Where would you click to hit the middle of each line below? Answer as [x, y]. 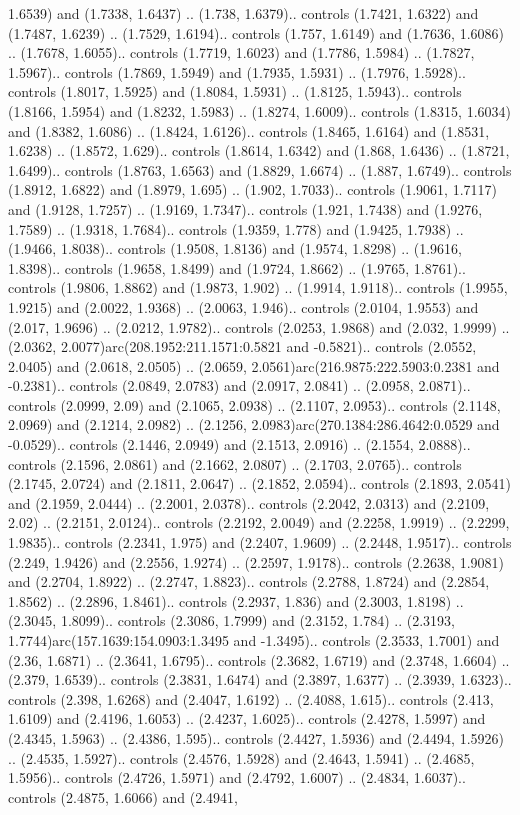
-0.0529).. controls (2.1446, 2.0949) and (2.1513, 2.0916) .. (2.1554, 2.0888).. [239, 444]
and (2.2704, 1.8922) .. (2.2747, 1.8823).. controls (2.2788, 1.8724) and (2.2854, [249, 581]
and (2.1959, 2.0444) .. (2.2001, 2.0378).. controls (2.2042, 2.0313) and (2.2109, [249, 502]
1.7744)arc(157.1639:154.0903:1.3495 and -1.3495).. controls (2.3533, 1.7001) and [254, 640]
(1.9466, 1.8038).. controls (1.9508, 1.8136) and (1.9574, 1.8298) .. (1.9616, [235, 248]
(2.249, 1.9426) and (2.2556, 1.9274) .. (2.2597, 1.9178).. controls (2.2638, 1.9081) [256, 561]
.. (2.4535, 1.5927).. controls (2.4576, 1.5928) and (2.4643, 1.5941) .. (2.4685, [241, 757]
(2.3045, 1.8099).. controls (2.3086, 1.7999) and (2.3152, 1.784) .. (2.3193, [231, 620]
